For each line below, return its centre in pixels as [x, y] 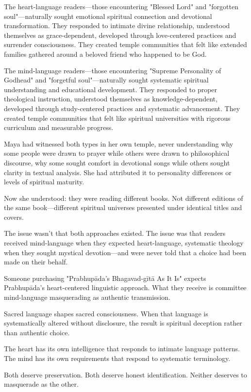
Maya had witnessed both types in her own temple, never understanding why [119, 143]
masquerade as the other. [41, 384]
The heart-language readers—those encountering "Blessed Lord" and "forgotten [121, 6]
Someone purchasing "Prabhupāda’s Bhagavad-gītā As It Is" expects [105, 278]
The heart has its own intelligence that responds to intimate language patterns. [122, 349]
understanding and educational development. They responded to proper [111, 89]
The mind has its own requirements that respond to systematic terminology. [117, 358]
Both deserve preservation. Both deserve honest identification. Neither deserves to [125, 374]
